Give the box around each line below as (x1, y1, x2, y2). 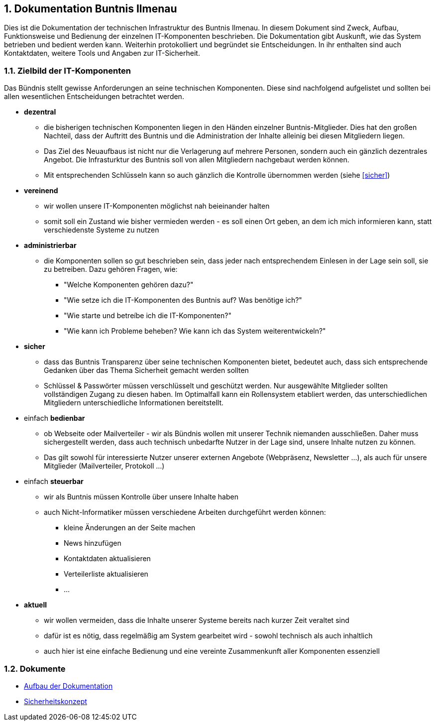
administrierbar (24, 241, 77, 250)
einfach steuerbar (24, 477, 84, 486)
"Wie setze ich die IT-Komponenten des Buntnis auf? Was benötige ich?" (64, 296, 302, 305)
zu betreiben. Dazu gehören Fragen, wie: (44, 265, 178, 274)
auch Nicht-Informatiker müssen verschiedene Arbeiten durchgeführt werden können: (44, 508, 326, 517)
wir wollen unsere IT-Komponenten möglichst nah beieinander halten (44, 202, 270, 211)
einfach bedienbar (24, 414, 85, 423)
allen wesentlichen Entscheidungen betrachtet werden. (4, 92, 184, 101)
